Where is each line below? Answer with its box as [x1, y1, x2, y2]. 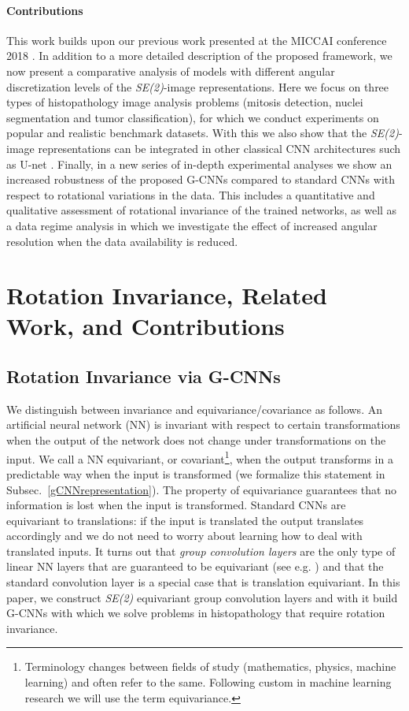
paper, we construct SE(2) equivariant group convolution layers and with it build [6, 589, 398, 605]
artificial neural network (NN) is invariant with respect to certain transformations [6, 416, 400, 433]
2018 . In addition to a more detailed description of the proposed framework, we [6, 47, 392, 64]
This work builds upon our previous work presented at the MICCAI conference [6, 32, 387, 48]
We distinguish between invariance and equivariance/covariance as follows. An [6, 400, 382, 417]
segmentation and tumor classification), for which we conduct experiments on [6, 109, 379, 125]
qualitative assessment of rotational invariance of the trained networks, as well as [6, 202, 397, 218]
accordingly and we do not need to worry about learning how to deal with [6, 527, 363, 544]
